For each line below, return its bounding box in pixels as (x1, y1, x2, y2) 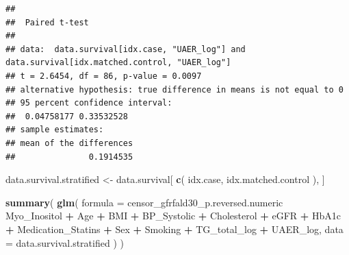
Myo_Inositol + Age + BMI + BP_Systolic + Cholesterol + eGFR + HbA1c (5, 208, 341, 223)
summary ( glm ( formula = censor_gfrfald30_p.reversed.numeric (5, 195, 283, 209)
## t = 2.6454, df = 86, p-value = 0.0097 (5, 71, 202, 81)
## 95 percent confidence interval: (5, 98, 172, 108)
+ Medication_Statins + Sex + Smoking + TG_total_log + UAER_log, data (5, 221, 344, 236)
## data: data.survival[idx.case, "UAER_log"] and (5, 44, 246, 54)
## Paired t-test (5, 17, 89, 27)
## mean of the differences (5, 138, 133, 148)
